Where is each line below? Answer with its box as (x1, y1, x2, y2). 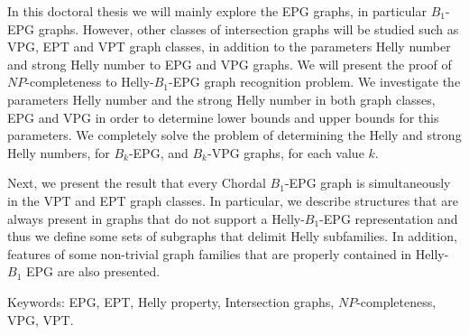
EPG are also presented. (25, 262, 161, 281)
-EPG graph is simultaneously (284, 173, 451, 192)
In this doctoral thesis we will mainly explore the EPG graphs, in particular (7, 2, 427, 20)
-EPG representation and (319, 209, 458, 228)
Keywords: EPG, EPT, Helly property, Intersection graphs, (7, 292, 335, 311)
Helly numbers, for (7, 143, 110, 162)
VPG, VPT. (7, 310, 74, 329)
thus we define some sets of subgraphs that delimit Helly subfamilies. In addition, (7, 227, 457, 246)
